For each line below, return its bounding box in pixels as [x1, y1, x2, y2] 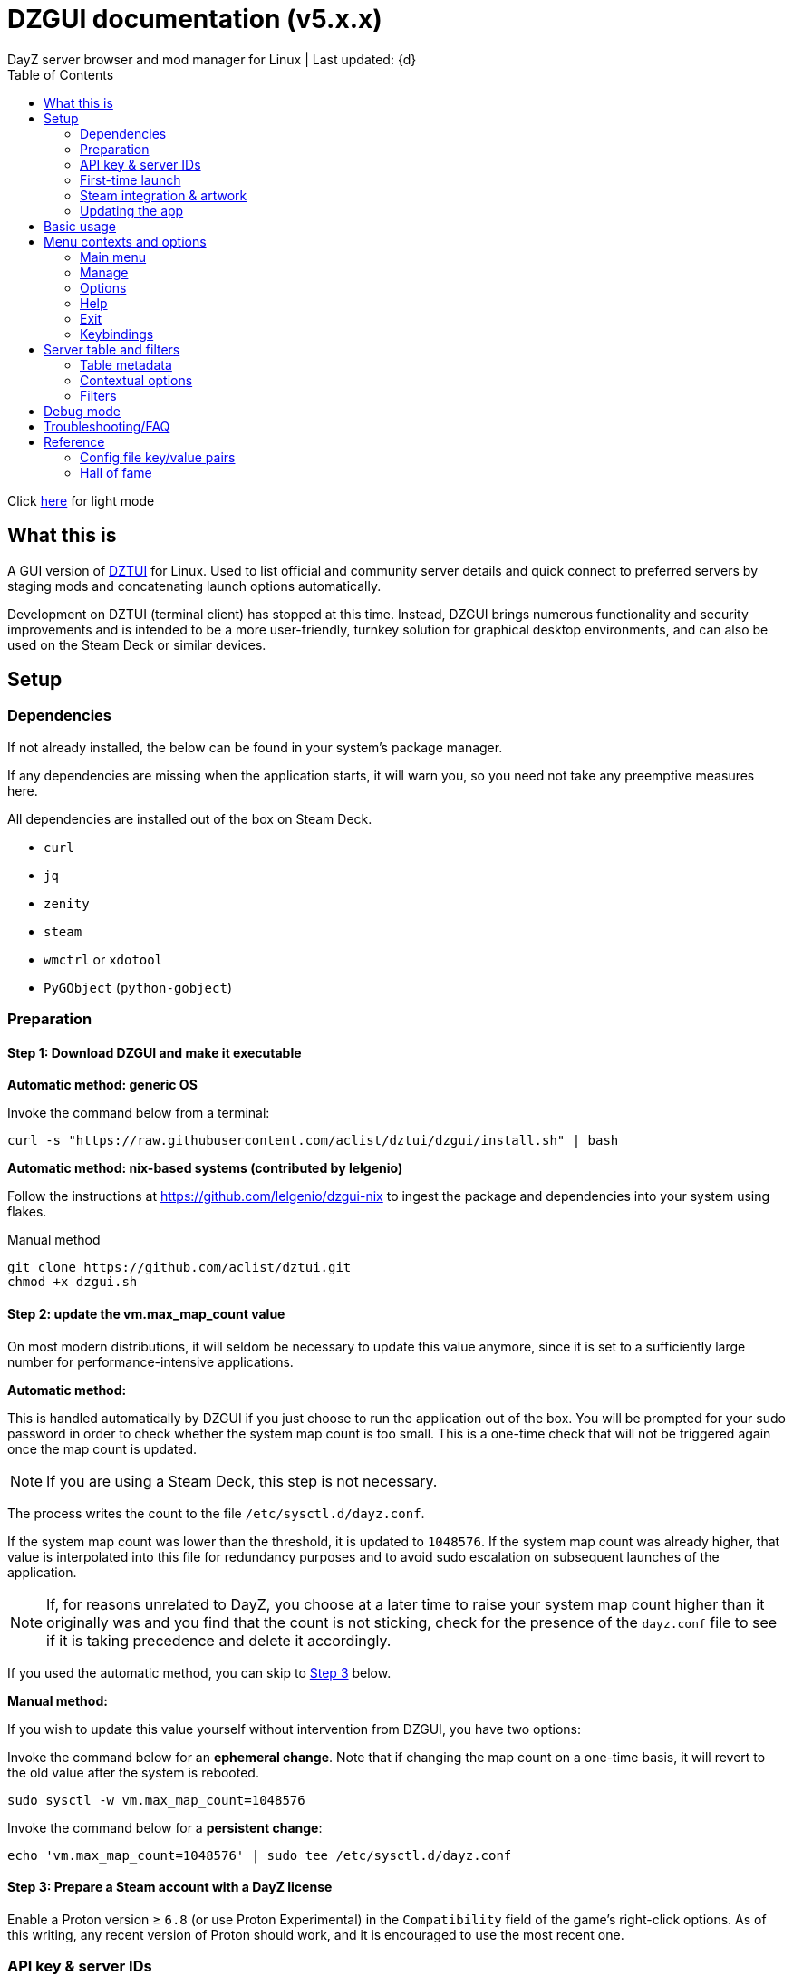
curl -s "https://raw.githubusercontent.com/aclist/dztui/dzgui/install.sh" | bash [7, 1133, 619, 1148]
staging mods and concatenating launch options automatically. [7, 577, 382, 594]
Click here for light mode [7, 492, 155, 509]
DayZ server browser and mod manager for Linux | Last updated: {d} [7, 51, 417, 67]
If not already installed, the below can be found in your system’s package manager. [7, 739, 503, 755]
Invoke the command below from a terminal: [7, 1105, 270, 1121]
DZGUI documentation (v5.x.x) [7, 4, 382, 34]
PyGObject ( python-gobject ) [44, 979, 233, 995]
